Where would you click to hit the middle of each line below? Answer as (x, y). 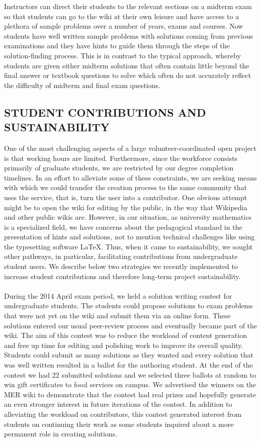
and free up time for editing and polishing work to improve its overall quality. (124, 345)
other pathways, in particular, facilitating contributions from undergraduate (121, 256)
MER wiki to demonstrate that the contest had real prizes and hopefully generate (130, 394)
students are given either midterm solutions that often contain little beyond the (127, 65)
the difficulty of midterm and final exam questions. (82, 85)
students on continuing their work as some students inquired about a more (119, 424)
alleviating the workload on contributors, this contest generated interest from (123, 414)
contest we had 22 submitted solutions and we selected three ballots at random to (130, 374)
